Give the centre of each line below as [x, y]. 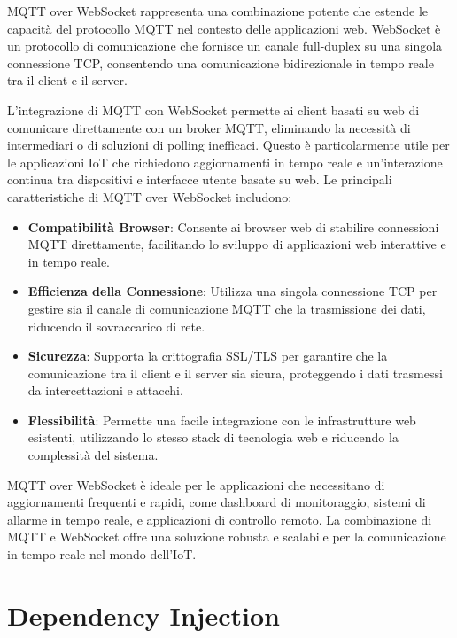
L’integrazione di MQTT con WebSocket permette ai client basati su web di [213, 109]
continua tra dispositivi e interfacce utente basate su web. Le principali [200, 179]
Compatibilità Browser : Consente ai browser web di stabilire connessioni [233, 226]
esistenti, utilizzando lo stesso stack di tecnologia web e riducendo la [213, 437]
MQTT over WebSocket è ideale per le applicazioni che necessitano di [196, 484]
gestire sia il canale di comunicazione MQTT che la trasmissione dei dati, [227, 308]
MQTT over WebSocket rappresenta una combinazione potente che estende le [218, 11]
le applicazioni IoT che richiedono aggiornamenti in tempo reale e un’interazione [225, 162]
